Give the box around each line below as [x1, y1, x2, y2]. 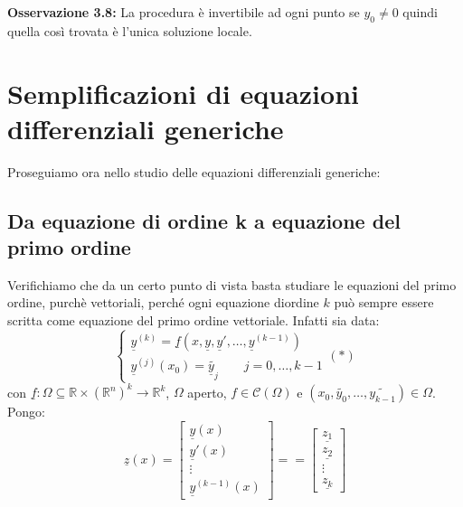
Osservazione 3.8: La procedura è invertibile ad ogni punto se [7, 3, 360, 21]
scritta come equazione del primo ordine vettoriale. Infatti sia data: [7, 311, 380, 330]
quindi [402, 3, 438, 21]
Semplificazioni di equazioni [7, 74, 359, 111]
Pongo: [7, 402, 45, 421]
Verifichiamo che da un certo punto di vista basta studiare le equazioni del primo [7, 275, 457, 294]
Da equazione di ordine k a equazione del [7, 206, 401, 234]
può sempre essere [334, 293, 434, 312]
